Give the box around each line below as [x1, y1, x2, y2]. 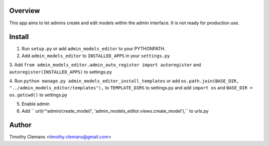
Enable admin [21, 101, 50, 107]
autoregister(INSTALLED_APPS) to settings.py [9, 69, 112, 74]
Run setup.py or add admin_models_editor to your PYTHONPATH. [21, 46, 166, 52]
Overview [9, 6, 40, 15]
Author [9, 121, 32, 129]
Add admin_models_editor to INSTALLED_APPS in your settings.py [21, 53, 170, 59]
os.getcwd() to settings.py [9, 92, 67, 98]
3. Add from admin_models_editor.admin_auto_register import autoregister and [9, 62, 201, 68]
